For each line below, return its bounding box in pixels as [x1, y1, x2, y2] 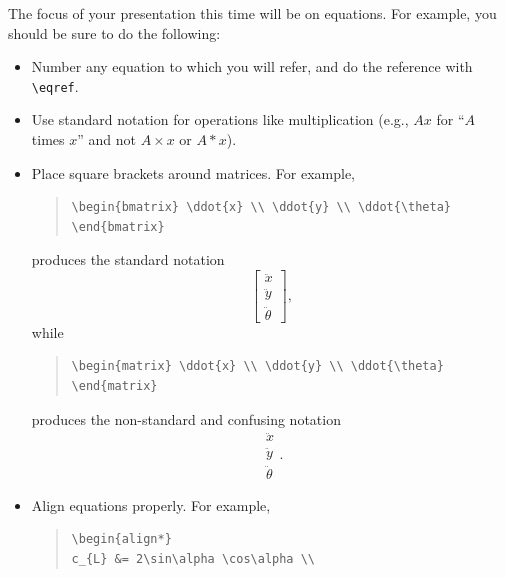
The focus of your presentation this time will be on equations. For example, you [8, 3, 497, 23]
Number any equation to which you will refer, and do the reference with [31, 56, 473, 77]
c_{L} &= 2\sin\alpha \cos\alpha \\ [71, 552, 315, 567]
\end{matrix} [71, 378, 158, 393]
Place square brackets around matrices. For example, [31, 162, 355, 183]
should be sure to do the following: [8, 22, 221, 43]
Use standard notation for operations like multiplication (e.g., [31, 109, 409, 130]
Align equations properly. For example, [31, 494, 271, 515]
